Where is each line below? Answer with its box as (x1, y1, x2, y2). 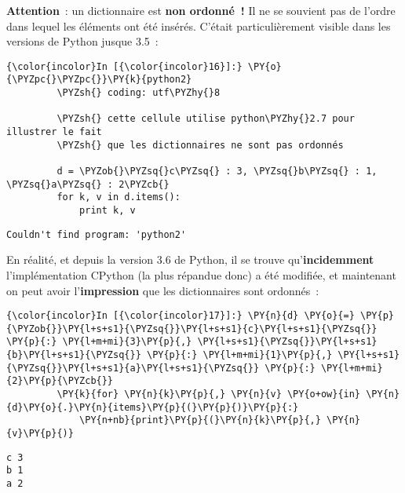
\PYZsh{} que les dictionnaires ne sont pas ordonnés (57, 139, 344, 151)
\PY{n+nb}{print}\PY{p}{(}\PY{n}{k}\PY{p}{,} (79, 414, 321, 426)
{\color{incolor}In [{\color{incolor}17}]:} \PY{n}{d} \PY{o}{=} (6, 310, 355, 322)
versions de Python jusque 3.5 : (6, 33, 159, 49)
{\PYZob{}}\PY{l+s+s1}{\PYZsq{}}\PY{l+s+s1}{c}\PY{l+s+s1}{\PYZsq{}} (6, 323, 378, 334)
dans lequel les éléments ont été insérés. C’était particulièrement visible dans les (6, 17, 391, 34)
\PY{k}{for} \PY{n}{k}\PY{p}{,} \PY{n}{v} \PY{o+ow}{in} (57, 389, 361, 400)
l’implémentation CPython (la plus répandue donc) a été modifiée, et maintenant (6, 266, 396, 283)
